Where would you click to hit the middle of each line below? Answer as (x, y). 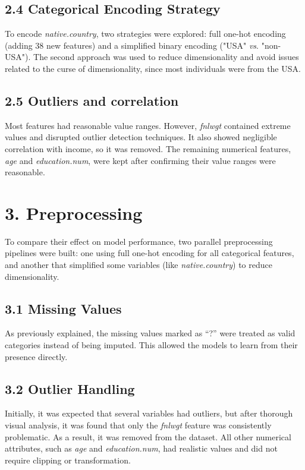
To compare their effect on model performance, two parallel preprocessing (139, 241)
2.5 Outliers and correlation (92, 100)
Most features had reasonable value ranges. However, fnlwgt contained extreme (148, 125)
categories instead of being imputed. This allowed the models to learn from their (151, 345)
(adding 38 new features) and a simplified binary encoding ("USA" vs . (132, 45)
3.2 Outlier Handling (70, 388)
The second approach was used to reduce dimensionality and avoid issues (166, 57)
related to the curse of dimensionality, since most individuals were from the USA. (153, 68)
